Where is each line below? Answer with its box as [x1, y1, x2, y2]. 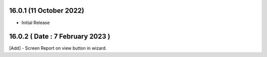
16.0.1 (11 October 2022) [9, 6, 85, 15]
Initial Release [21, 20, 50, 26]
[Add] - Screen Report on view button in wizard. [9, 45, 107, 51]
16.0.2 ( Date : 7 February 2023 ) [9, 32, 111, 41]
